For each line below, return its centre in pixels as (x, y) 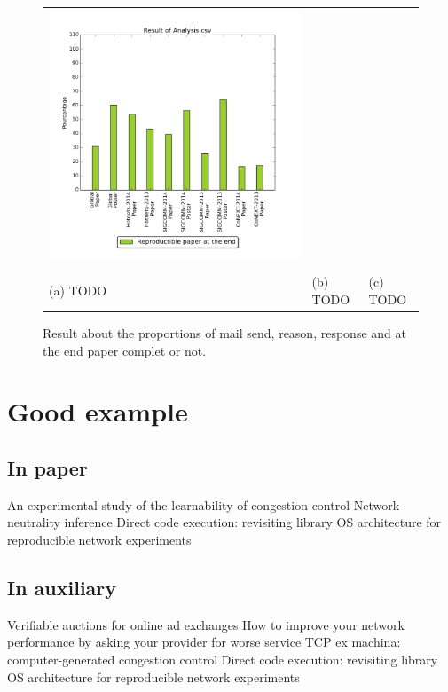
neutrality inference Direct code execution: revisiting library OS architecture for (224, 522)
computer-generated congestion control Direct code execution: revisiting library (223, 659)
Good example (98, 411)
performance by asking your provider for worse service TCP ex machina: (204, 642)
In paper (47, 468)
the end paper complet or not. (125, 350)
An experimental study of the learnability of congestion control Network (204, 504)
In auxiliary (62, 587)
